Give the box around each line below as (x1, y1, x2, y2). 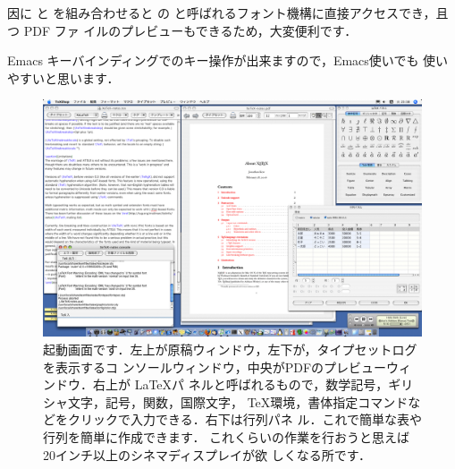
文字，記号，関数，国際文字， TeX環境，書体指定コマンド (67, 392, 409, 411)
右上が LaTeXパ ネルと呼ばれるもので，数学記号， (92, 375, 389, 394)
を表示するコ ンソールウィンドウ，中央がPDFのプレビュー (43, 357, 387, 376)
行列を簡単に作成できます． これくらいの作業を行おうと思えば (43, 427, 410, 446)
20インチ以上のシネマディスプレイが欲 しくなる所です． (43, 445, 372, 464)
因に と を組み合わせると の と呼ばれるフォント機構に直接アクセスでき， (7, 4, 436, 21)
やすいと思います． (7, 68, 120, 87)
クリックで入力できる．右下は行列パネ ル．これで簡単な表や (67, 410, 422, 429)
